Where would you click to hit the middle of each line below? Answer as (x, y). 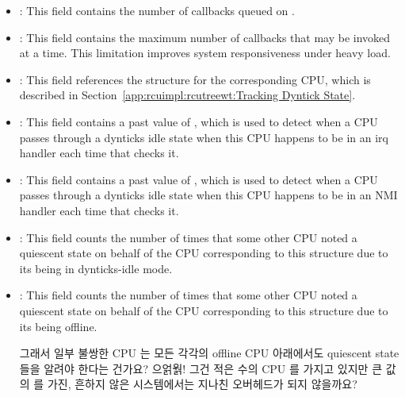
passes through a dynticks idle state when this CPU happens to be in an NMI (208, 195)
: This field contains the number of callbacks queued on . (157, 10)
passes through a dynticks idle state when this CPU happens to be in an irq (204, 137)
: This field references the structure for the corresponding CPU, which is (195, 79)
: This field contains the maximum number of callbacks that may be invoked (205, 37)
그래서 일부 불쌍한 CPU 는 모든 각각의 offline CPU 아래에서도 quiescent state (209, 353)
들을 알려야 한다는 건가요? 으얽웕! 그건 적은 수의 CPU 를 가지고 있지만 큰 (201, 368)
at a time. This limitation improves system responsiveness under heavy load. (205, 53)
